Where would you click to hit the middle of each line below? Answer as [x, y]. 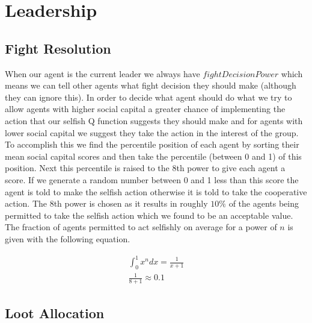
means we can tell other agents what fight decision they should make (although [151, 85]
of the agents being [264, 203]
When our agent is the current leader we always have [102, 73]
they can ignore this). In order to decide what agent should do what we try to [148, 97]
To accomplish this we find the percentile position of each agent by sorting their [152, 144]
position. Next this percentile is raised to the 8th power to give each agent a [145, 168]
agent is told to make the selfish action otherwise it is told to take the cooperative [156, 191]
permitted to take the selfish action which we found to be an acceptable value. [149, 215]
